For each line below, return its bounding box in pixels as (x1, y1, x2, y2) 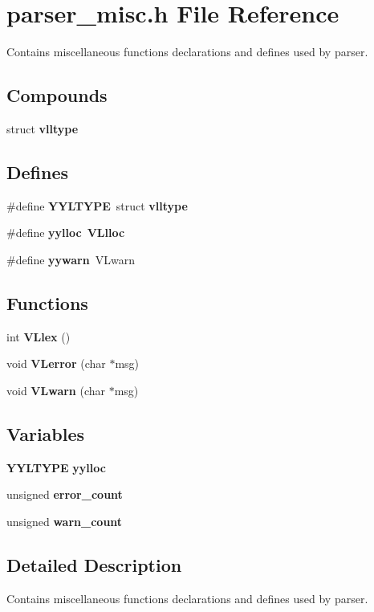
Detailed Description (6, 552, 182, 577)
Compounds (6, 83, 108, 108)
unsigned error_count (6, 486, 123, 503)
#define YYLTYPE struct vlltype (6, 197, 188, 214)
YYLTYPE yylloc (6, 459, 106, 475)
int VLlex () (6, 328, 71, 345)
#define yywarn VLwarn (6, 251, 135, 267)
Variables (6, 421, 85, 446)
